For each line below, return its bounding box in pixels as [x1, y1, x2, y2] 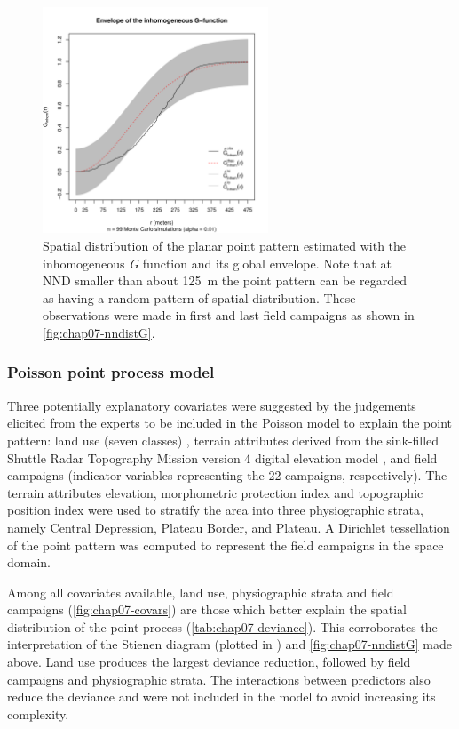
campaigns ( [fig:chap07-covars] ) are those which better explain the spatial [7, 600, 407, 619]
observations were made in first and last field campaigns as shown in [43, 306, 415, 324]
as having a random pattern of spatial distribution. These [43, 288, 356, 307]
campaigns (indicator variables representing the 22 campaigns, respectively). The [7, 466, 447, 485]
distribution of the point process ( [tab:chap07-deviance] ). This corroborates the [7, 617, 438, 636]
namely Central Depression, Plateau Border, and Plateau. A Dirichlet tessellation [7, 517, 450, 536]
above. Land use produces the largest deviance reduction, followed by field [7, 653, 411, 671]
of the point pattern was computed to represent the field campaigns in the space [7, 535, 444, 554]
